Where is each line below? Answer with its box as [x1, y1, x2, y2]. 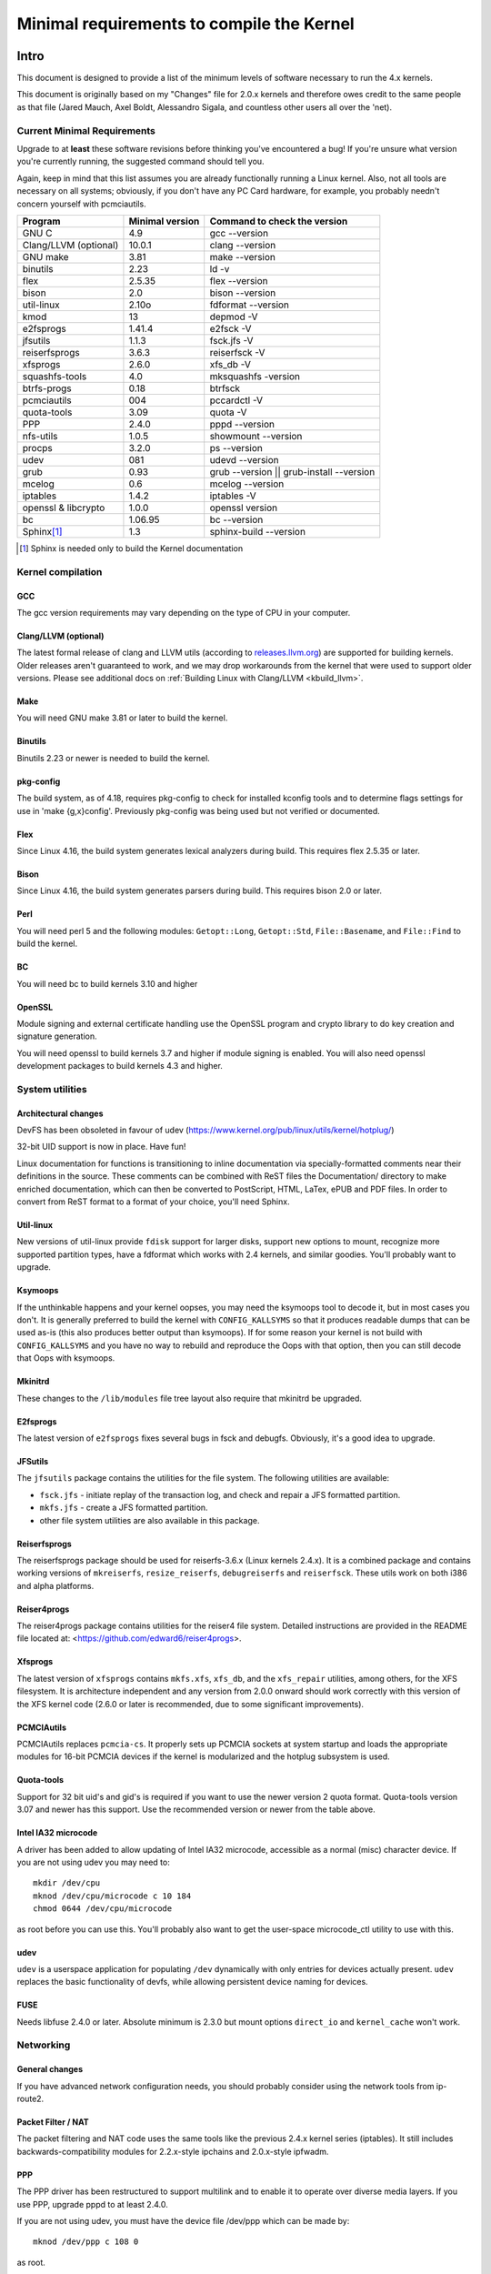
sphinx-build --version [209, 525, 306, 538]
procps [22, 441, 54, 454]
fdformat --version [209, 298, 290, 311]
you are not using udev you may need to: [16, 1856, 170, 1867]
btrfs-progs [22, 382, 72, 395]
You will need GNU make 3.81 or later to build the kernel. [16, 712, 228, 723]
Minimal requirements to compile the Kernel [16, 14, 355, 34]
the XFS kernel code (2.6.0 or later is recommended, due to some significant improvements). [16, 1698, 364, 1709]
